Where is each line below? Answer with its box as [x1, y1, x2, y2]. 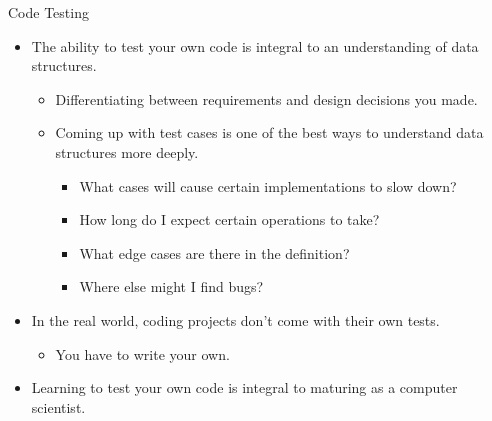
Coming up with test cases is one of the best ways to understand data [55, 122, 484, 143]
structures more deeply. [55, 141, 199, 162]
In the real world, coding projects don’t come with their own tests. [31, 309, 440, 330]
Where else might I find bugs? [79, 276, 264, 297]
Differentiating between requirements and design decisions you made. [55, 88, 478, 109]
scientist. [31, 396, 86, 417]
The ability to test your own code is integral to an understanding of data [31, 35, 479, 56]
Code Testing [8, 2, 89, 22]
